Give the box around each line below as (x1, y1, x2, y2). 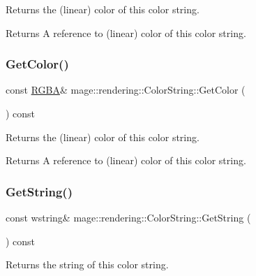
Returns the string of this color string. (6, 257, 169, 272)
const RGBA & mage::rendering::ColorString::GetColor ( (6, 82, 246, 97)
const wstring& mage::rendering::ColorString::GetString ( (6, 210, 251, 224)
